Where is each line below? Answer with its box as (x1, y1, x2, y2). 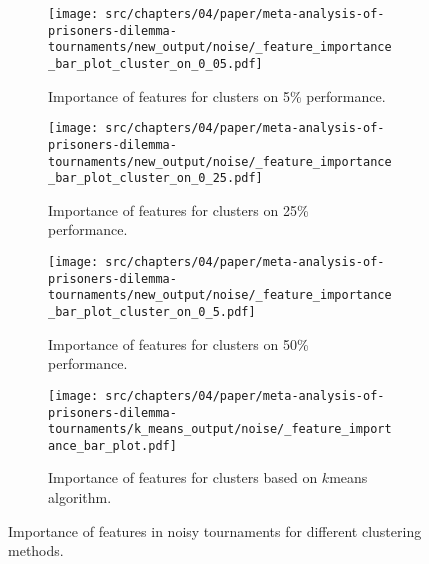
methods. (8, 540, 64, 561)
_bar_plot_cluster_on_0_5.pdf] (48, 305, 256, 319)
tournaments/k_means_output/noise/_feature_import (48, 422, 392, 437)
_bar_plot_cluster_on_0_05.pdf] (48, 56, 263, 71)
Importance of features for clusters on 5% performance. (48, 85, 386, 106)
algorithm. (48, 487, 112, 508)
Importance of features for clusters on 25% (48, 199, 309, 220)
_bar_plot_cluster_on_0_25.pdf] (48, 171, 263, 186)
